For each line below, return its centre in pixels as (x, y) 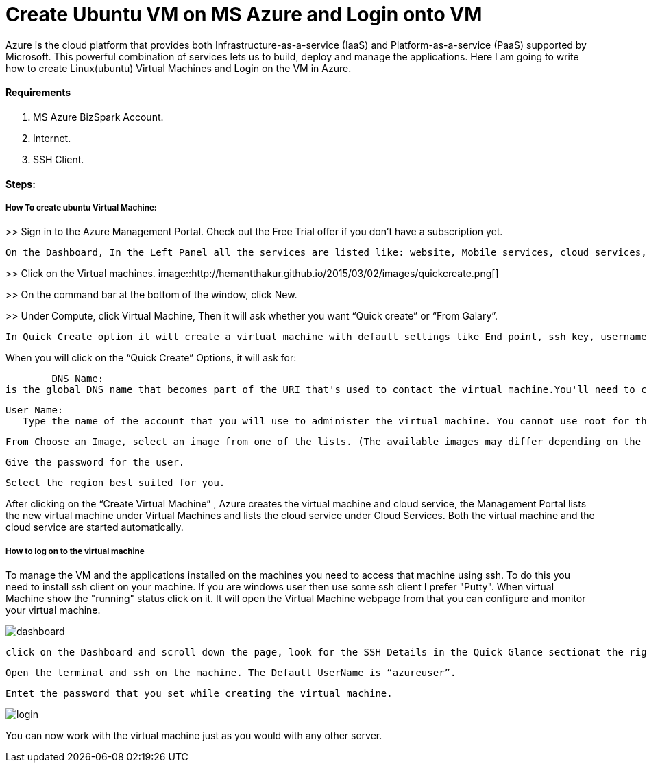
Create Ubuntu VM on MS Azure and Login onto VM (244, 14)
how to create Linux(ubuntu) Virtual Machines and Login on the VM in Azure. (179, 68)
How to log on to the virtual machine (75, 551)
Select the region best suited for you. (115, 483)
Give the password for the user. (95, 463)
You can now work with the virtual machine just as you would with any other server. (194, 736)
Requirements (38, 93)
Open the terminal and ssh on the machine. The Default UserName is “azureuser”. (231, 673)
